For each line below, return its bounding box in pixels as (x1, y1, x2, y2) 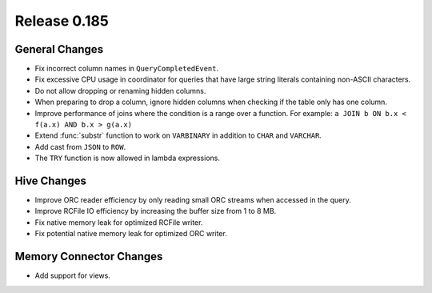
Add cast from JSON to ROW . (34, 142, 126, 151)
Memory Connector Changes (14, 250, 163, 263)
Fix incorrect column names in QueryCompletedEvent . (34, 64, 219, 74)
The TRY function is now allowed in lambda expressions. (34, 153, 220, 163)
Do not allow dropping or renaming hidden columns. (34, 86, 206, 95)
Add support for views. (34, 271, 111, 280)
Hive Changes (14, 175, 87, 187)
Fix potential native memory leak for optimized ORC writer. (34, 229, 227, 239)
